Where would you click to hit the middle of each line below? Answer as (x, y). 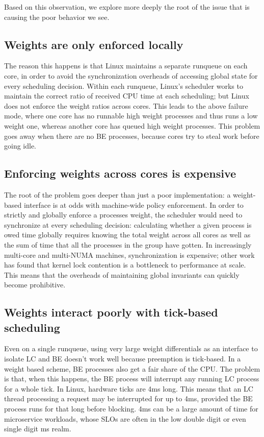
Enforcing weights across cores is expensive (120, 173)
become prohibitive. (35, 285)
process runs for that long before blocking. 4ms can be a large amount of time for (131, 409)
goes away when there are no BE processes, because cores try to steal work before (132, 136)
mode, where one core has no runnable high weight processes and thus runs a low (131, 116)
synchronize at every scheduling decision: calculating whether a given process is (128, 224)
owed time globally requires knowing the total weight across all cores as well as (127, 235)
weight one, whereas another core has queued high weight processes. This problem (132, 125)
